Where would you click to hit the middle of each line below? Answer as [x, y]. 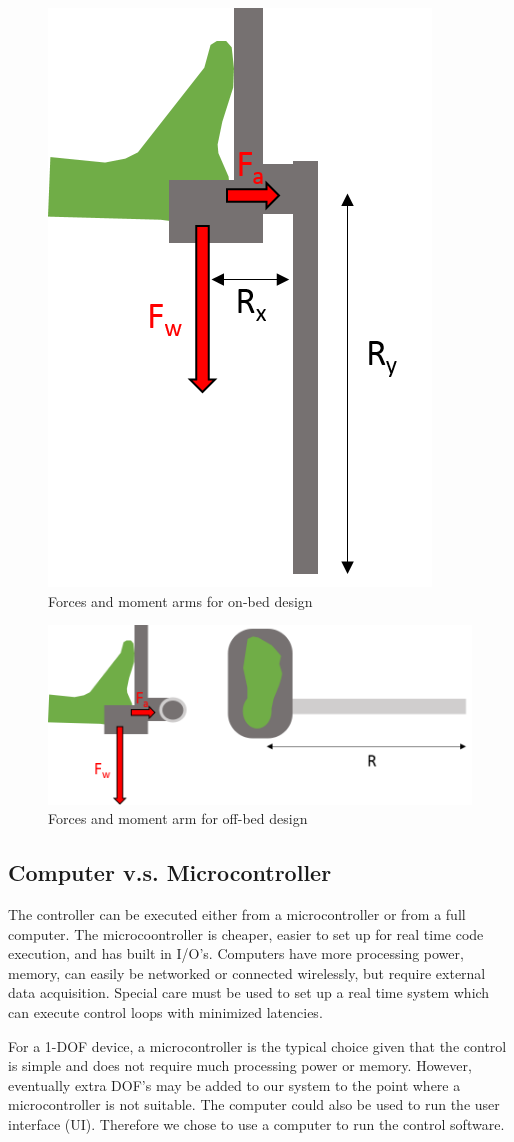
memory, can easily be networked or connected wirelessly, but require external [247, 972]
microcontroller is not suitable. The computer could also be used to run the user [254, 1104]
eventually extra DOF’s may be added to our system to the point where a [234, 1084]
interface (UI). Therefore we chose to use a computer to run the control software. [256, 1123]
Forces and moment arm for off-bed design [178, 818]
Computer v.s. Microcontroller [170, 872]
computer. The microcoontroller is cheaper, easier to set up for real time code [246, 933]
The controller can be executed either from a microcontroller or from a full [237, 914]
